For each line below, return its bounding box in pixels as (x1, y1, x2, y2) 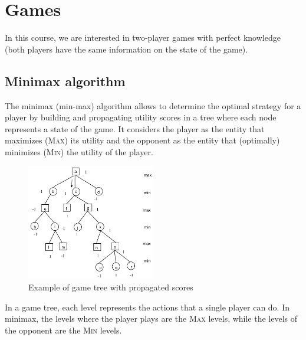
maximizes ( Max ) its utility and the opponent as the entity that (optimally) (5, 134, 280, 146)
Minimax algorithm (5, 71, 126, 90)
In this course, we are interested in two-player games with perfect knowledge (5, 31, 281, 44)
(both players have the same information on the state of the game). (5, 42, 248, 55)
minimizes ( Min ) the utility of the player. (5, 145, 153, 158)
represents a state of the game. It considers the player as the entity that (5, 122, 265, 135)
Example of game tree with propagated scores (28, 280, 193, 293)
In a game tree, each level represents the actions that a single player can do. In (5, 300, 289, 313)
